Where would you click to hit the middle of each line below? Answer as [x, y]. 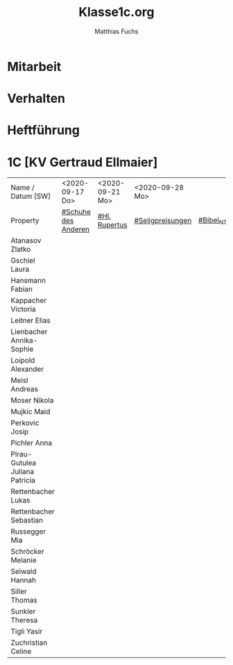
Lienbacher [29, 332]
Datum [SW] [31, 197]
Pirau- [21, 454]
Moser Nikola [32, 400]
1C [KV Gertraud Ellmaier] [83, 162]
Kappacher [29, 301]
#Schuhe [76, 212]
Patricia [23, 480]
